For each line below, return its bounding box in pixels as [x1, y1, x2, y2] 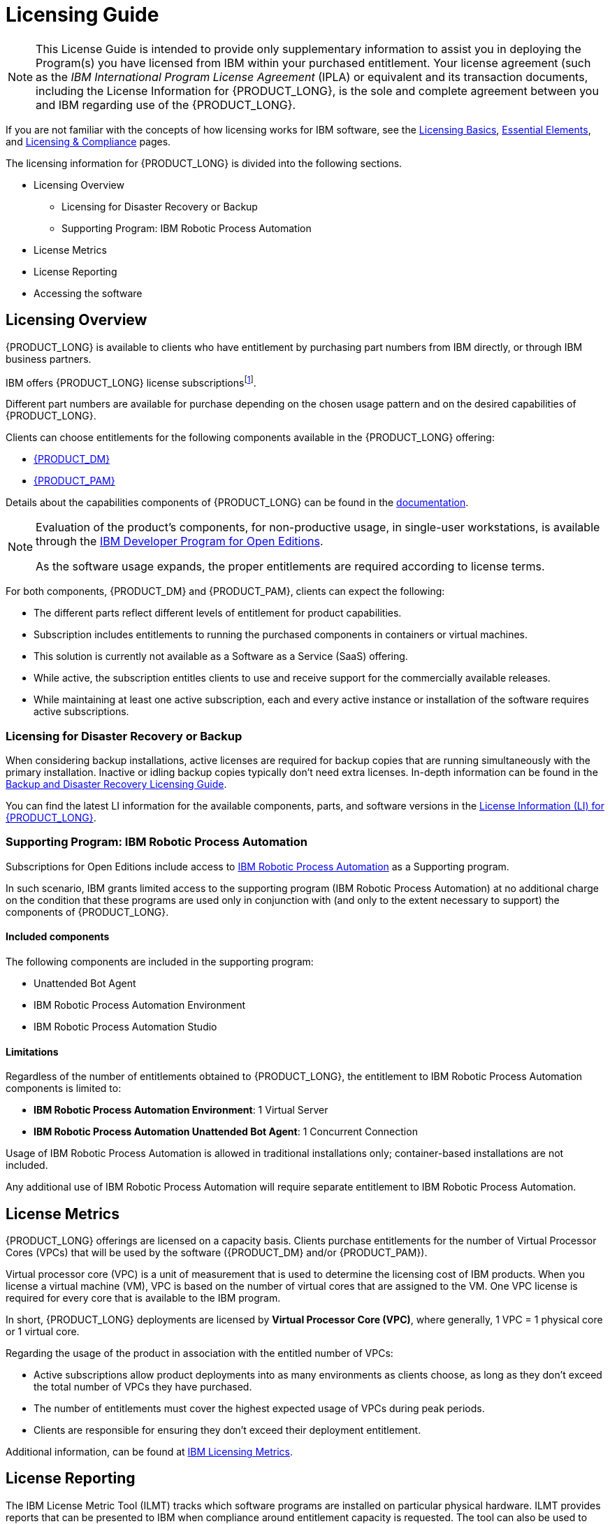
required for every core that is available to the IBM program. [6, 1292, 281, 1304]
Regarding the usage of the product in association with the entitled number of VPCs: [6, 1347, 393, 1360]
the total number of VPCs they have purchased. [34, 1381, 252, 1393]
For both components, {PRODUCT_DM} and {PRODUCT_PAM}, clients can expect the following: [6, 585, 445, 598]
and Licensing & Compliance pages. [6, 135, 171, 148]
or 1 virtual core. [6, 1325, 80, 1338]
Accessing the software [34, 287, 143, 299]
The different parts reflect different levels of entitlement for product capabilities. [34, 607, 402, 619]
